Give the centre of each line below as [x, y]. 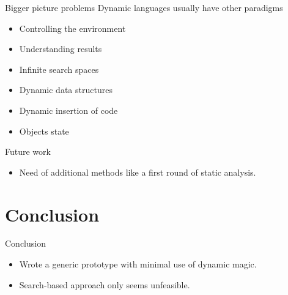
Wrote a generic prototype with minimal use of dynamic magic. [138, 264]
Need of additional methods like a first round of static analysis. [138, 172]
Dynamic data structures [66, 90]
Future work [28, 151]
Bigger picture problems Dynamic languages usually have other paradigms [144, 7]
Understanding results [61, 49]
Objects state [44, 131]
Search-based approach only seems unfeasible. [105, 284]
